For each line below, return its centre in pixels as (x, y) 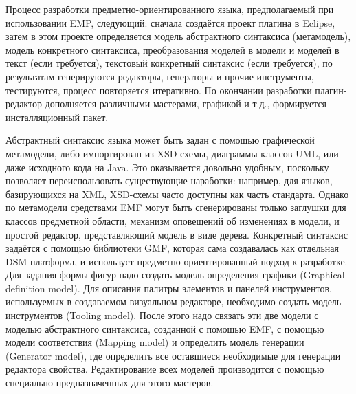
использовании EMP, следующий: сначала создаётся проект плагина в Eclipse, (170, 22)
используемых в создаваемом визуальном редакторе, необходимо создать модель (174, 302)
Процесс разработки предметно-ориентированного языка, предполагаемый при (170, 9)
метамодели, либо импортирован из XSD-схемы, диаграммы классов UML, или (172, 153)
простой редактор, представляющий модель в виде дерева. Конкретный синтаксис (177, 234)
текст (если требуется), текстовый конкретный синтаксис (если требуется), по (169, 63)
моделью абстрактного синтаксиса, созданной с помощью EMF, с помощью (165, 328)
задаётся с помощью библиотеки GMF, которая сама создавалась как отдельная (172, 248)
